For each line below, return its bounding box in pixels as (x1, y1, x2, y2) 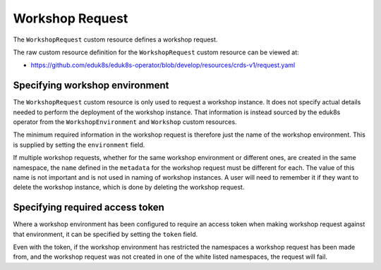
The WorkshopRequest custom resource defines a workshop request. (13, 35, 218, 44)
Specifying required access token (13, 202, 165, 214)
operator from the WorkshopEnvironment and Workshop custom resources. (13, 118, 237, 126)
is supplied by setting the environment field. (13, 140, 145, 149)
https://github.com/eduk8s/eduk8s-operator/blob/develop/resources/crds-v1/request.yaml (30, 61, 296, 70)
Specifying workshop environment (13, 80, 169, 92)
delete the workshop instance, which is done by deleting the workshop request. (13, 183, 245, 192)
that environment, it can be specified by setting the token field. (13, 230, 198, 238)
